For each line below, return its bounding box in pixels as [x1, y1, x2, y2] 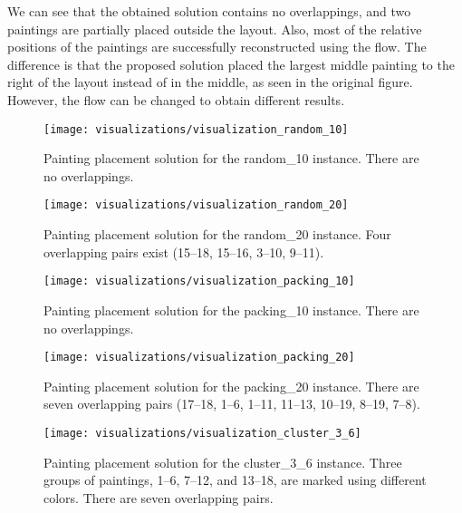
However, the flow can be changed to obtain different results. [7, 90, 345, 109]
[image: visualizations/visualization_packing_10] [43, 275, 355, 288]
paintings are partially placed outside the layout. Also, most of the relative [7, 19, 422, 38]
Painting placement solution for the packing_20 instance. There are [43, 376, 419, 395]
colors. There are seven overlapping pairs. [43, 488, 274, 507]
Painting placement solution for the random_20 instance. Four [43, 225, 391, 244]
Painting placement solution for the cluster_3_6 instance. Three [43, 452, 402, 471]
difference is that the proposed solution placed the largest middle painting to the [7, 54, 455, 73]
